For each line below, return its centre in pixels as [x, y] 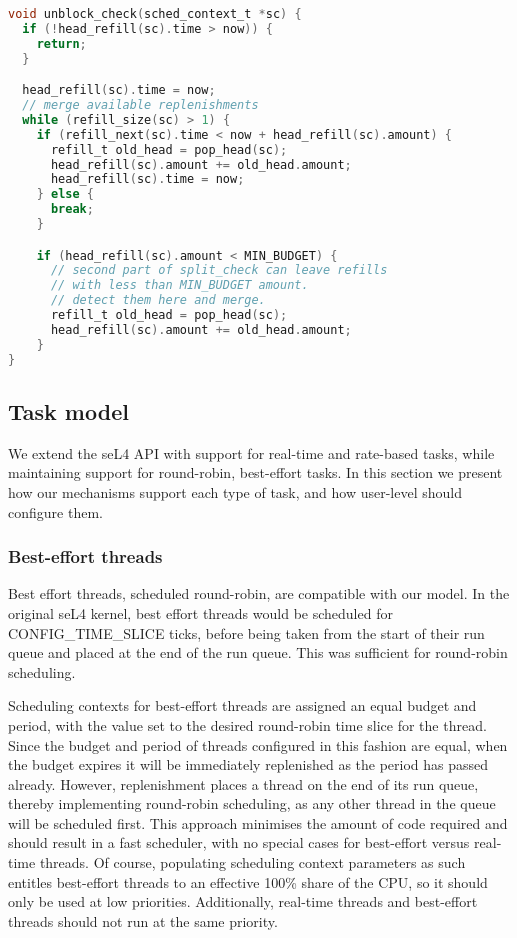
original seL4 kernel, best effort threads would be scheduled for [200, 612]
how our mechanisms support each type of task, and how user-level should [235, 491]
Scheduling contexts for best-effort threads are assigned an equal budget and [242, 705]
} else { [65, 194]
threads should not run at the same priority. [143, 920]
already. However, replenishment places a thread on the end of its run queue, [243, 783]
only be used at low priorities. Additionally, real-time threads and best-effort [243, 901]
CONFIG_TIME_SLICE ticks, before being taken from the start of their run [246, 632]
